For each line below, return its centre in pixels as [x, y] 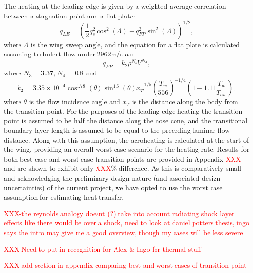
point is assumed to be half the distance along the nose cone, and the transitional [126, 120]
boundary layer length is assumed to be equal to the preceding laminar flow [117, 130]
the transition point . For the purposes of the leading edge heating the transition [123, 111]
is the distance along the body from [185, 101]
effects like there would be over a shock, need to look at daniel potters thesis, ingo [126, 223]
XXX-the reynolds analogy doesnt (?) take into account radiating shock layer [119, 213]
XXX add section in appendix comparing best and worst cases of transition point [125, 265]
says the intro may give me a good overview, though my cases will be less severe [124, 232]
